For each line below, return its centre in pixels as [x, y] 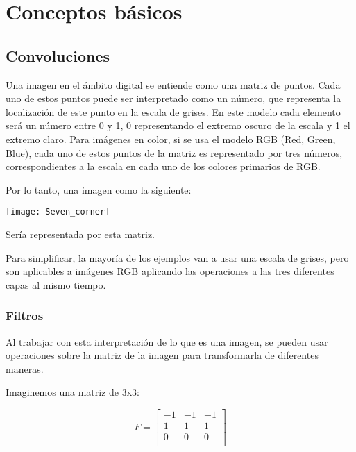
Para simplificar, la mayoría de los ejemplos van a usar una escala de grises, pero [177, 257]
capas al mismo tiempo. [56, 284]
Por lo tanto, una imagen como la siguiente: [99, 189]
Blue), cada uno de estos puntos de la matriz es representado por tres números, [174, 152]
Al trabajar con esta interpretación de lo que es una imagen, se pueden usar [167, 341]
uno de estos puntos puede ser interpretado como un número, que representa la [173, 98]
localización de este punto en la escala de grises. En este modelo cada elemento [173, 111]
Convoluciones [58, 55]
